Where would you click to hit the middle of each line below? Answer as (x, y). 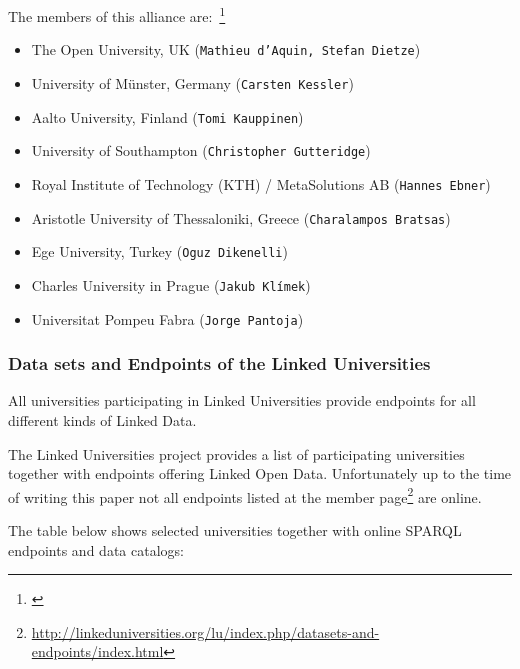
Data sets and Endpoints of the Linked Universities (219, 363)
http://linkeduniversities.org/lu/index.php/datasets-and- (205, 631)
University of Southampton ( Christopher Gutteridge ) (201, 150)
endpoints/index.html (97, 651)
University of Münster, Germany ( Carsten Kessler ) (192, 82)
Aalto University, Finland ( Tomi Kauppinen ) (167, 116)
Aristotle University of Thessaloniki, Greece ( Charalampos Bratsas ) (241, 217)
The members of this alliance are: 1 (117, 14)
